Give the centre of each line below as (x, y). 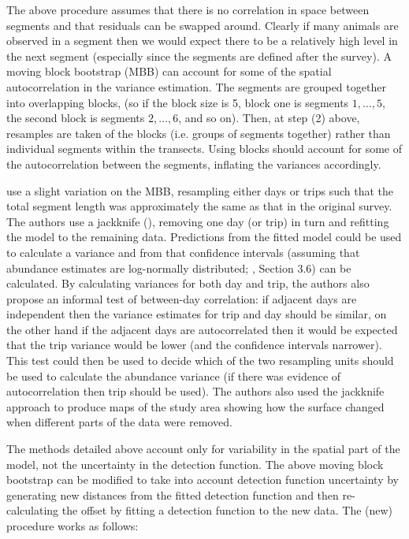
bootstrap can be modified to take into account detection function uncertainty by (203, 480)
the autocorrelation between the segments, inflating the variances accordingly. (194, 164)
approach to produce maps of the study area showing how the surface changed (195, 406)
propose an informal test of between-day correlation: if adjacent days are (182, 298)
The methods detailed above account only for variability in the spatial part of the (203, 449)
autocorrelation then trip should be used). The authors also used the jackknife (195, 391)
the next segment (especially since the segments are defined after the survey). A (199, 56)
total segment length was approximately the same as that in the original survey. (199, 206)
